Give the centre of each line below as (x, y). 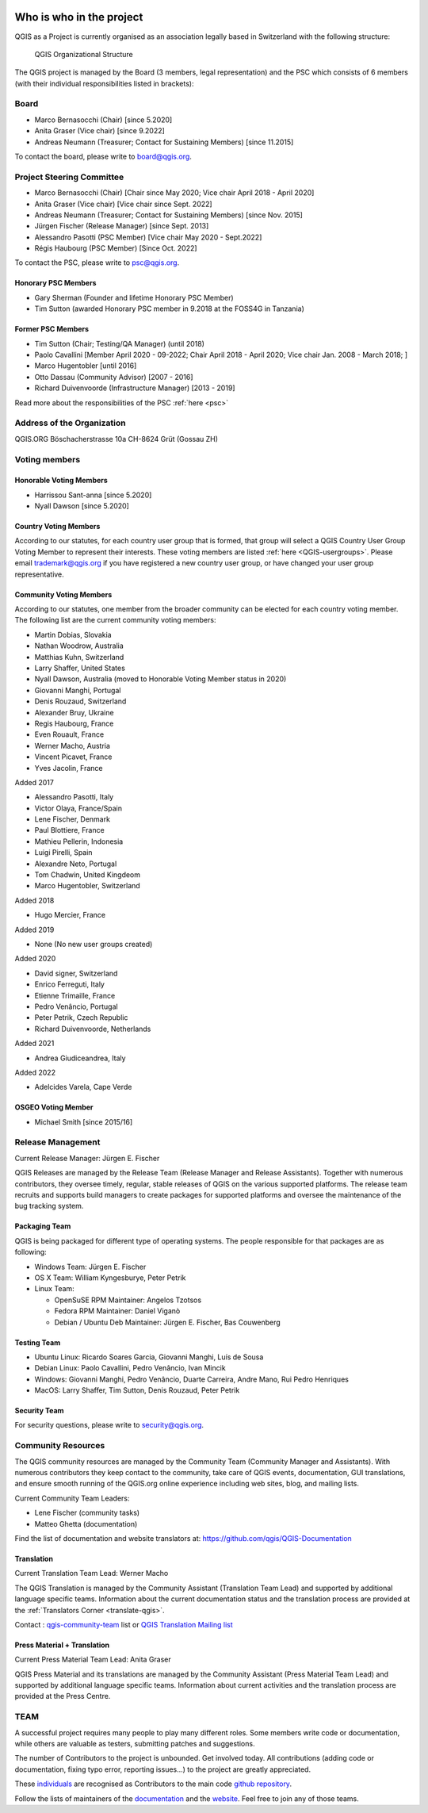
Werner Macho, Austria (73, 746)
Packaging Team (43, 1226)
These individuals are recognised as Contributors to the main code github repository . (153, 1784)
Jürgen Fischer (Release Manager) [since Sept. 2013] (122, 226)
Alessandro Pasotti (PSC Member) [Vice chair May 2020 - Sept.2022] (148, 237)
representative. (40, 574)
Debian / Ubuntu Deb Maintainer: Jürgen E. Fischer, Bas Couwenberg (167, 1322)
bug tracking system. (49, 1206)
